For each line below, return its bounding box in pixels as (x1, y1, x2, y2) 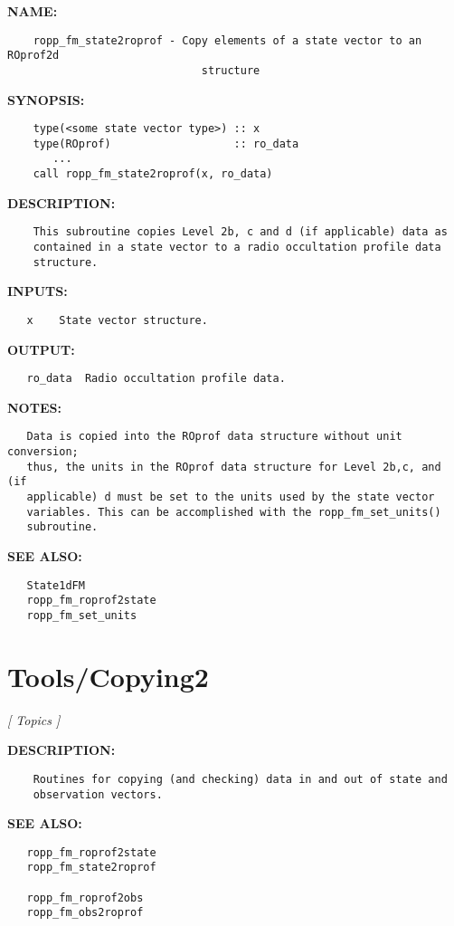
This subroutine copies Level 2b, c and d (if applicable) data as (33, 225, 448, 239)
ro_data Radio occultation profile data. (26, 372, 286, 386)
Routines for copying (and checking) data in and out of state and (33, 772, 448, 786)
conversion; (7, 445, 79, 459)
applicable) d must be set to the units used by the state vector (26, 491, 435, 504)
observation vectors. (33, 788, 163, 801)
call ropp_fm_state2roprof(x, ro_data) (33, 167, 273, 181)
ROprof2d (7, 49, 60, 62)
